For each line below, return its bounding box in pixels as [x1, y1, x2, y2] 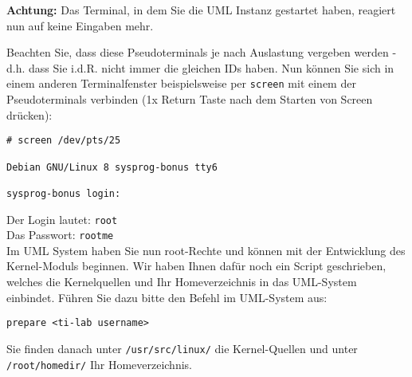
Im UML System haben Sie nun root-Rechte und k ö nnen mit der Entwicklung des [6, 242, 406, 258]
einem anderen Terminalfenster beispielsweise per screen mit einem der [6, 75, 356, 92]
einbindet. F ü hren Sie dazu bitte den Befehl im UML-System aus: [6, 289, 328, 305]
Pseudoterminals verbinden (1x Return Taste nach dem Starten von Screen [6, 91, 373, 108]
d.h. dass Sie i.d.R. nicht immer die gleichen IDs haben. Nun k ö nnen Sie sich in [6, 59, 394, 76]
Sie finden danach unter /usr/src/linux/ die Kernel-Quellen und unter [6, 340, 358, 356]
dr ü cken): [6, 106, 53, 123]
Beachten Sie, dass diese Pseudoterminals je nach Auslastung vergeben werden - [6, 44, 397, 61]
